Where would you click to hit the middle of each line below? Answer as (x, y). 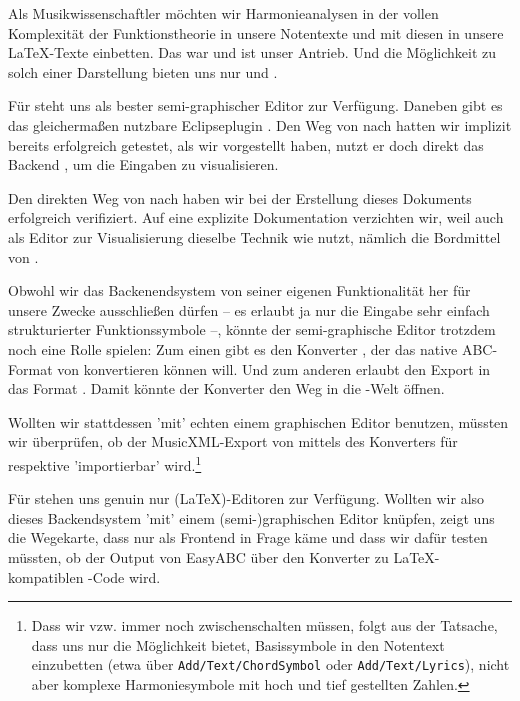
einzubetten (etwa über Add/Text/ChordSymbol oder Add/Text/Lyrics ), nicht (270, 664)
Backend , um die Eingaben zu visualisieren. (143, 164)
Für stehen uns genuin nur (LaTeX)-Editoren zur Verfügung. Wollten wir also (246, 498)
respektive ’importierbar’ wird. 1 (105, 463)
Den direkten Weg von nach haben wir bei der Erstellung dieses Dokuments (240, 197)
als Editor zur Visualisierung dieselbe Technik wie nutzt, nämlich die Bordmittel (254, 236)
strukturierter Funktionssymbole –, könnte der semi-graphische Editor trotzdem (252, 329)
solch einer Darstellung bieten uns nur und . (143, 71)
